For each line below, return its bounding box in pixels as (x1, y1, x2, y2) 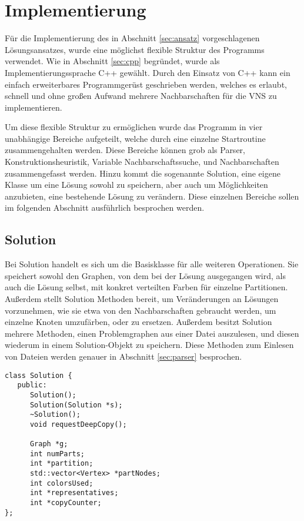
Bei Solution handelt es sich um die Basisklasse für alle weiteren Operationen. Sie (5, 258, 299, 270)
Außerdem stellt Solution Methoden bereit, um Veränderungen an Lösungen (5, 293, 279, 305)
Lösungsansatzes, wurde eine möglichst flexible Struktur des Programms (5, 43, 265, 55)
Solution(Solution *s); (29, 400, 123, 409)
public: (17, 381, 47, 390)
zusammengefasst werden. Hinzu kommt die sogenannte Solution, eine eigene (5, 167, 280, 179)
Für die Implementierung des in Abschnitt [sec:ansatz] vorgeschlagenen (5, 32, 260, 44)
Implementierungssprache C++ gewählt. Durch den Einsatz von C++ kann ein (5, 66, 290, 78)
